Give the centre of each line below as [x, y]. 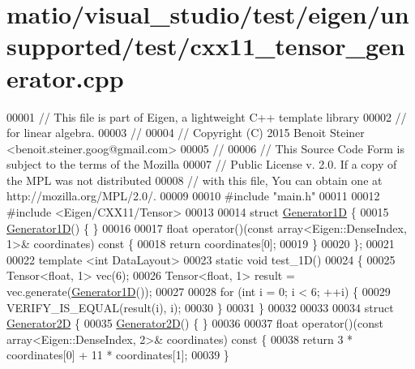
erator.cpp [65, 77]
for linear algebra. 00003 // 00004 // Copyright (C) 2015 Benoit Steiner [186, 133]
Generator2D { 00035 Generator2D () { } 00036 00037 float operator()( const [195, 323]
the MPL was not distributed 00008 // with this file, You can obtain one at [195, 180]
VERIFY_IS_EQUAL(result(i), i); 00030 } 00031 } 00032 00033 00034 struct [200, 307]
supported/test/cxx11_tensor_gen [206, 46]
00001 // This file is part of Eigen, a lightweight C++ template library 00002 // [207, 116]
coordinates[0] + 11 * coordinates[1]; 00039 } [118, 355]
